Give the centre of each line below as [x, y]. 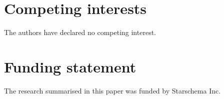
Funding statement [70, 66]
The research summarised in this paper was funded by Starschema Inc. [112, 90]
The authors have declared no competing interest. [80, 32]
